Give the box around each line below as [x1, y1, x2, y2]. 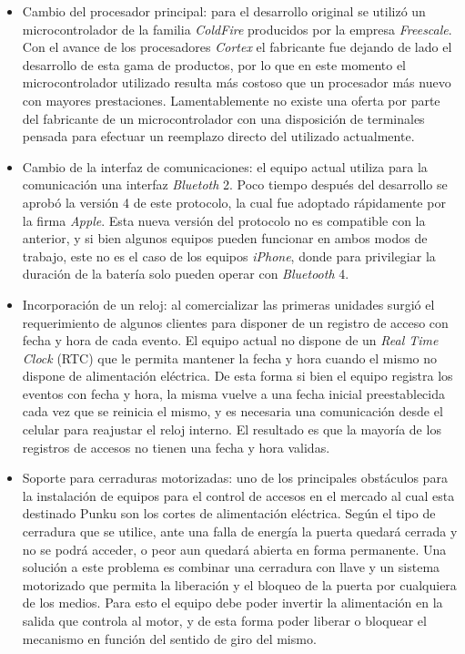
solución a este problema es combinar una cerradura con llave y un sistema [22, 557, 440, 577]
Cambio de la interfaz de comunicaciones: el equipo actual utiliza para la [22, 157, 428, 176]
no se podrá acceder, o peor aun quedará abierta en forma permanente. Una [22, 539, 447, 558]
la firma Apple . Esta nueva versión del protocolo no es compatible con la [22, 210, 426, 230]
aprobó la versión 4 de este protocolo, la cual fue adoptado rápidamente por [22, 192, 446, 211]
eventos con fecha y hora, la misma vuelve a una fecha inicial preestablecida [22, 383, 446, 403]
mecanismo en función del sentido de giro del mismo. [22, 628, 317, 648]
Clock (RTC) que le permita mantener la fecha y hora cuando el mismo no [22, 348, 438, 367]
